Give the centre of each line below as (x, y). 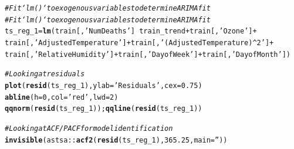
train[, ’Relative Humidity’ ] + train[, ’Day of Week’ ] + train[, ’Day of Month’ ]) (148, 54)
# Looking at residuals (45, 74)
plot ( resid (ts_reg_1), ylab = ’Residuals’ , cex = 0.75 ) (104, 85)
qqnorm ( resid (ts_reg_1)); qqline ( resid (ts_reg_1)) (104, 109)
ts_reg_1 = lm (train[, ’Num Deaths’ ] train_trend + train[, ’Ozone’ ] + (131, 31)
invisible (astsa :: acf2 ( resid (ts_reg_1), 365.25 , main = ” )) (116, 140)
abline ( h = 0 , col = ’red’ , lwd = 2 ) (62, 97)
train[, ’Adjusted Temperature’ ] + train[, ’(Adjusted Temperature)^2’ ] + (139, 43)
